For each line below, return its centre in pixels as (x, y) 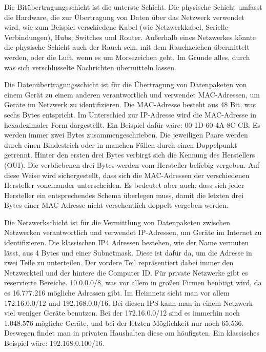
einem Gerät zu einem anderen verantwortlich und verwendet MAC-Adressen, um (132, 94)
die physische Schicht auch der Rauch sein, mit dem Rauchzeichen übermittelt (127, 47)
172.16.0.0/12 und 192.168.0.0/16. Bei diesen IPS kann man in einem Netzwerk (129, 302)
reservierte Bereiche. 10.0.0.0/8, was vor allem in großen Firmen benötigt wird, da (133, 282)
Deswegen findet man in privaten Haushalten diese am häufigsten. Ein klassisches (132, 333)
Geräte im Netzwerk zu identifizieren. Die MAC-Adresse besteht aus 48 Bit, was (130, 104)
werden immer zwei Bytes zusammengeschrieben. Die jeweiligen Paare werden (126, 135)
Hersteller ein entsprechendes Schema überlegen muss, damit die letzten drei (124, 195)
